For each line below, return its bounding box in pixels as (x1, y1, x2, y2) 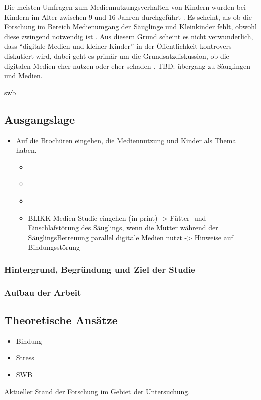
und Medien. (4, 70, 43, 81)
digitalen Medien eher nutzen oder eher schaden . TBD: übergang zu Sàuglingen (4, 60, 251, 71)
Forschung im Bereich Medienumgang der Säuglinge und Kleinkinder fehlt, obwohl (4, 21, 257, 32)
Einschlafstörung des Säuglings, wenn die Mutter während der (28, 222, 218, 233)
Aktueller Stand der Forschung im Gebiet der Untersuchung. (4, 386, 190, 396)
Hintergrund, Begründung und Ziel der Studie (4, 263, 195, 275)
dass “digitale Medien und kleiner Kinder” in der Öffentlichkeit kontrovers (4, 41, 232, 51)
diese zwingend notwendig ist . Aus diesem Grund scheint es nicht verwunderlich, (4, 31, 253, 41)
